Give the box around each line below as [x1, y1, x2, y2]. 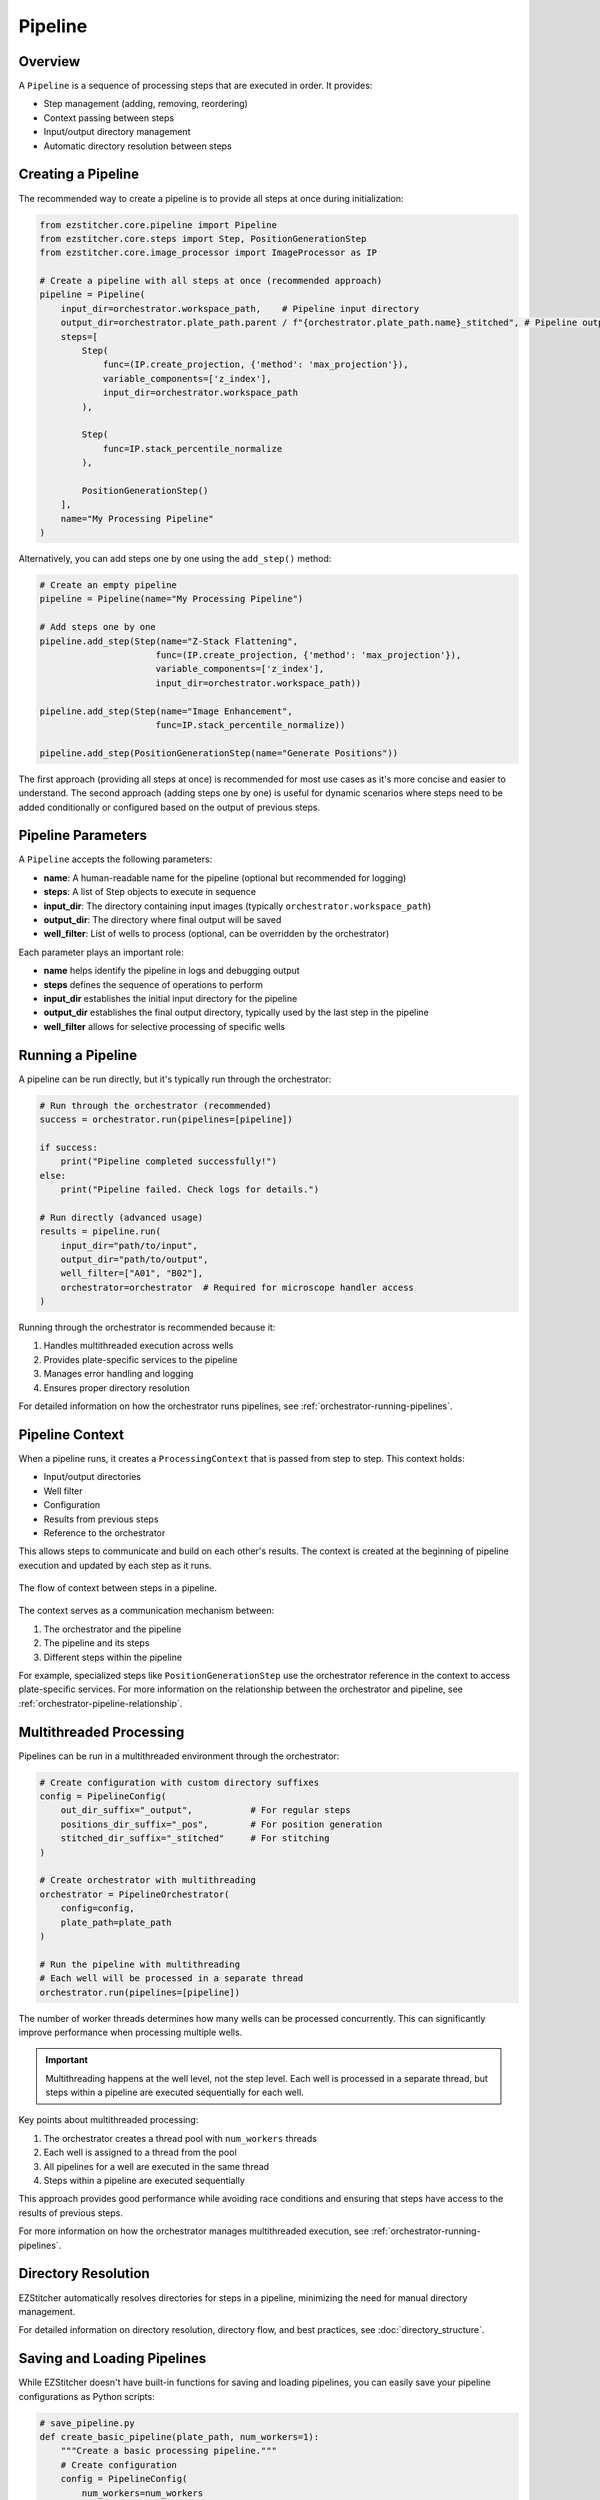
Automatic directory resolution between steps [43, 140, 232, 152]
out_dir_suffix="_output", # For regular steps [60, 1805, 351, 1816]
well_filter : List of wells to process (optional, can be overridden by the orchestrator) [43, 928, 390, 940]
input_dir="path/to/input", [60, 1240, 199, 1251]
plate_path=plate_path [60, 1916, 172, 1928]
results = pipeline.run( [39, 1226, 162, 1237]
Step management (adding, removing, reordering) [43, 98, 249, 110]
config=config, [60, 1903, 135, 1914]
